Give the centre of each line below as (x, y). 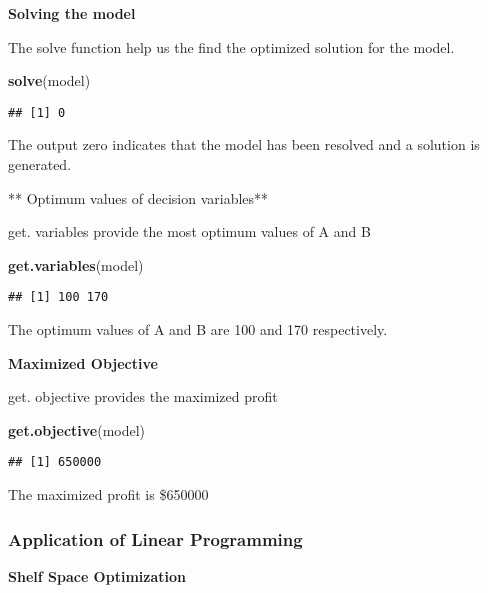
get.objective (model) (77, 429)
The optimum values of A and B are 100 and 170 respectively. (198, 329)
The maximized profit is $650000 (108, 494)
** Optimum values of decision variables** (138, 197)
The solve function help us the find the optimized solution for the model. (231, 46)
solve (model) (49, 80)
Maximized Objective (83, 362)
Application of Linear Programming (155, 538)
